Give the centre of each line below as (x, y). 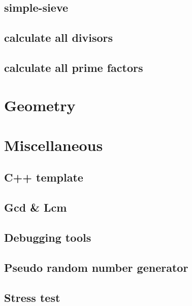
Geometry (40, 105)
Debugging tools (48, 237)
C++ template (44, 177)
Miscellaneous (54, 145)
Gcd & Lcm (36, 207)
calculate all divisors (59, 37)
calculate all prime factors (74, 67)
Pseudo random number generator (96, 267)
